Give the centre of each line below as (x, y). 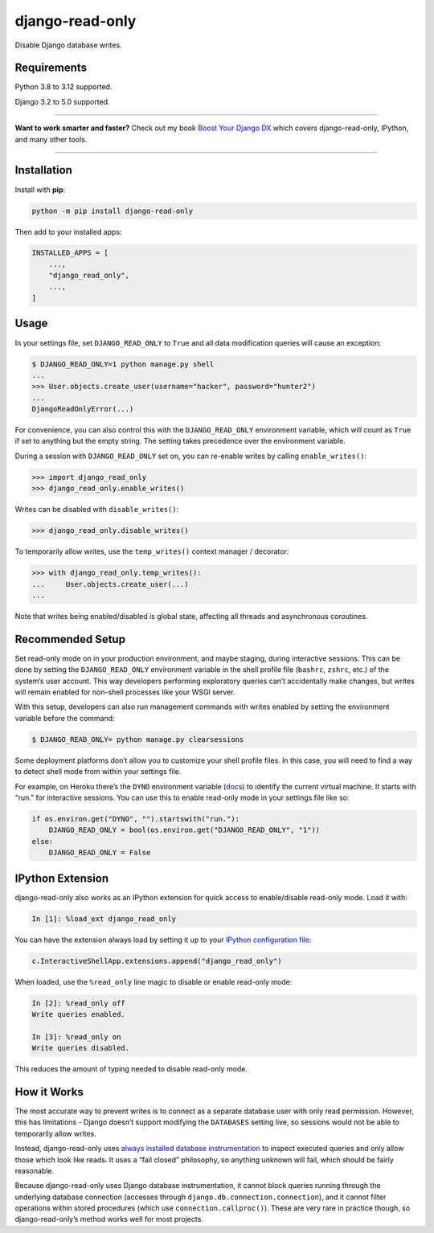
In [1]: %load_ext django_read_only (104, 919)
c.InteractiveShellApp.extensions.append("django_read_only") (157, 961)
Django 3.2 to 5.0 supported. (62, 101)
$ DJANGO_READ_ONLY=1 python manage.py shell (123, 364)
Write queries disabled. (81, 1048)
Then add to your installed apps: (68, 231)
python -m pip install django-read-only (112, 211)
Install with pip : (40, 190)
